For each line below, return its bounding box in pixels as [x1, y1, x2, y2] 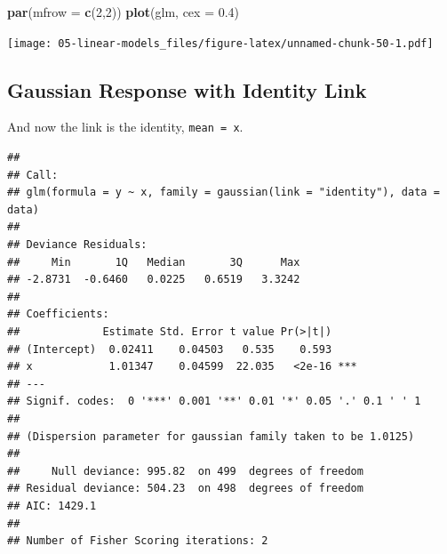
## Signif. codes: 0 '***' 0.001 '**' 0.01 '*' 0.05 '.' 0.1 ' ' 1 [7, 395, 421, 408]
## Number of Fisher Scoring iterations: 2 [7, 534, 268, 548]
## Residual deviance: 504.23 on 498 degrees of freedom [7, 482, 363, 495]
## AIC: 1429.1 [7, 499, 97, 512]
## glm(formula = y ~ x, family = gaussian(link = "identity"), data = [7, 186, 440, 199]
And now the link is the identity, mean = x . [7, 117, 243, 136]
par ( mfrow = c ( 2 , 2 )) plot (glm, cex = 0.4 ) [7, 3, 240, 20]
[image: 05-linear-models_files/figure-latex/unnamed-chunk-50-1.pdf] [7, 36, 434, 50]
